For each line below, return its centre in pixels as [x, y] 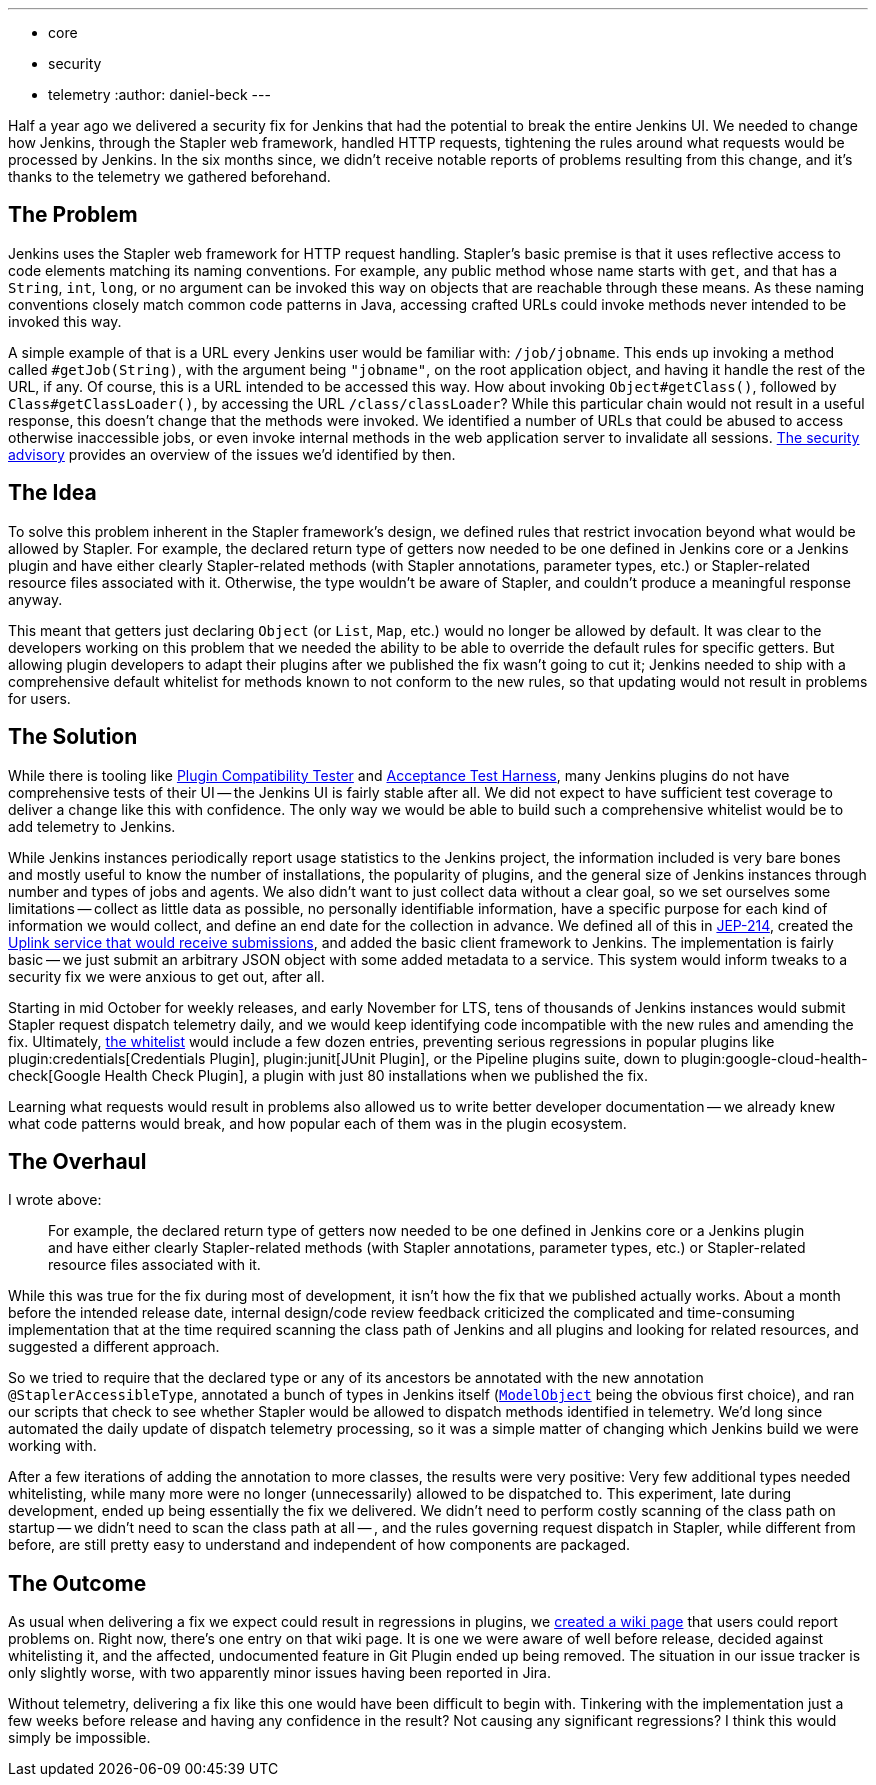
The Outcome [77, 1583]
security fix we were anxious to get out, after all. [166, 976]
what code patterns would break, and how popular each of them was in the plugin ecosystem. [317, 1123]
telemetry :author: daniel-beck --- [159, 94]
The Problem [73, 215]
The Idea [52, 493]
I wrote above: [55, 1200]
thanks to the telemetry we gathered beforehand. [169, 176]
